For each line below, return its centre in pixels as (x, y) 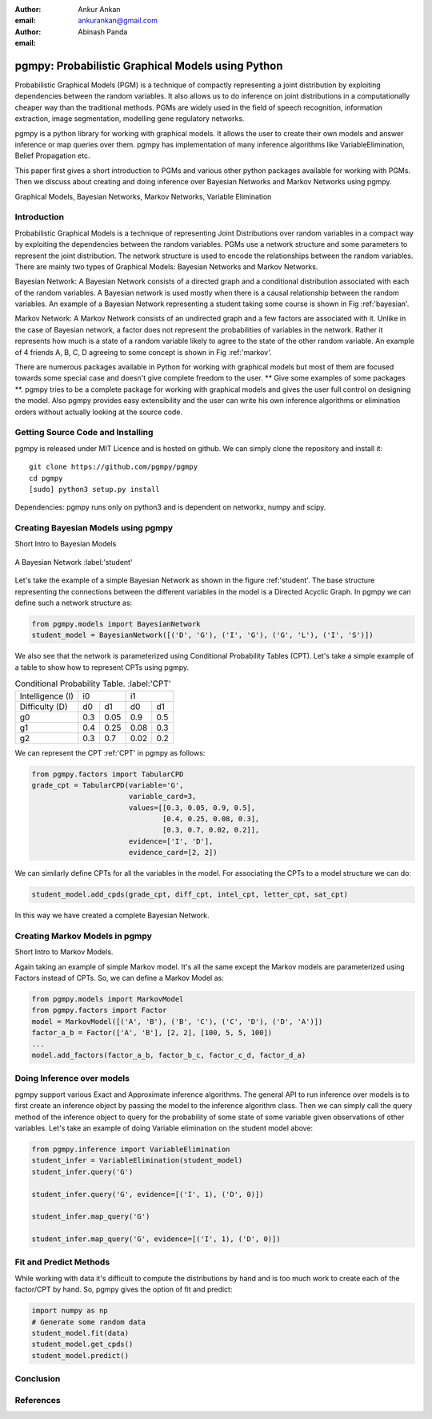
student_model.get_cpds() (82, 1344)
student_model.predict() (80, 1355)
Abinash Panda (103, 31)
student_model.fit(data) (80, 1333)
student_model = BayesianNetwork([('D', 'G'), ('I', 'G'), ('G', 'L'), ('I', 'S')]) (202, 635)
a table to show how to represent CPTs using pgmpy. (102, 667)
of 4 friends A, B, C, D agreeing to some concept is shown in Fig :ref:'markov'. (143, 352)
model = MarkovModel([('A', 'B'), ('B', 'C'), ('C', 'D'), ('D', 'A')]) (177, 1021)
